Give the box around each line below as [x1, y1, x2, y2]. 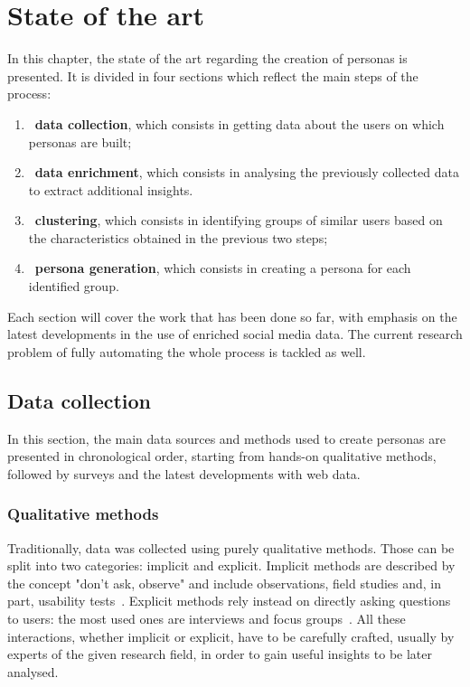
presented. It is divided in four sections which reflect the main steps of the [7, 66, 418, 85]
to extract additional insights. [28, 180, 193, 199]
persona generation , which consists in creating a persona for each [34, 259, 411, 278]
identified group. [28, 277, 119, 296]
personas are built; [28, 132, 132, 151]
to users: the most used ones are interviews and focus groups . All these [7, 609, 406, 628]
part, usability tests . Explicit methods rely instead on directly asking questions [7, 591, 451, 610]
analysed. [7, 662, 59, 681]
